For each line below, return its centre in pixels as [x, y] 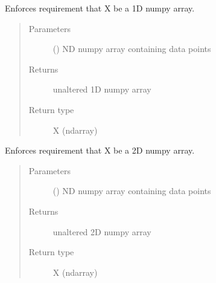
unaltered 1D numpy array [102, 89]
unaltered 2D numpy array [102, 231]
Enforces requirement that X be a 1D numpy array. [100, 8]
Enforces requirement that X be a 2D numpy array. [100, 150]
